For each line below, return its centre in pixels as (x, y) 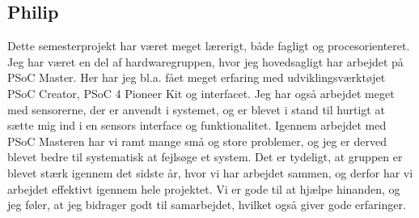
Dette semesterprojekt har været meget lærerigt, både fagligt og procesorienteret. (209, 46)
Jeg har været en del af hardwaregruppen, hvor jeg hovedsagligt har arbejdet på (205, 61)
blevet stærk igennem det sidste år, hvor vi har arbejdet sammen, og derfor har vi (210, 172)
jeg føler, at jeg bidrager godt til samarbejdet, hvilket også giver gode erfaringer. (207, 205)
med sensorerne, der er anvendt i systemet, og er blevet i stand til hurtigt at (196, 109)
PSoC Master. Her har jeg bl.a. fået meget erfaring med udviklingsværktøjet (197, 77)
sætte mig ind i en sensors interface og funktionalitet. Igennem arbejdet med (197, 125)
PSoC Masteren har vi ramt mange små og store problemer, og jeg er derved (197, 141)
